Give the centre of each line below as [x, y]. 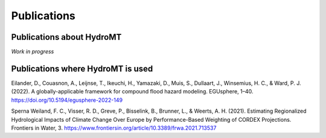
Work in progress [33, 52]
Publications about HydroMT [66, 37]
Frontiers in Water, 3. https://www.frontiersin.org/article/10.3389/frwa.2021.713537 [114, 128]
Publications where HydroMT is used [82, 68]
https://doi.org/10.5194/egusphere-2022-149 [67, 100]
